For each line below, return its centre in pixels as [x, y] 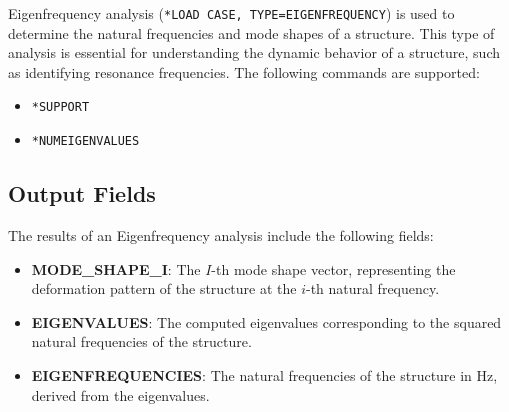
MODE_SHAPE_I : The [116, 268]
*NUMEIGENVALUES [85, 141]
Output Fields [82, 193]
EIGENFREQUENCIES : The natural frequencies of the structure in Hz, [264, 374]
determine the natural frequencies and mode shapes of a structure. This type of [251, 32]
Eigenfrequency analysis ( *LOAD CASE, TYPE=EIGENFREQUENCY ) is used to [231, 13]
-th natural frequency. [373, 288]
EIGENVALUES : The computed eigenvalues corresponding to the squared [266, 321]
